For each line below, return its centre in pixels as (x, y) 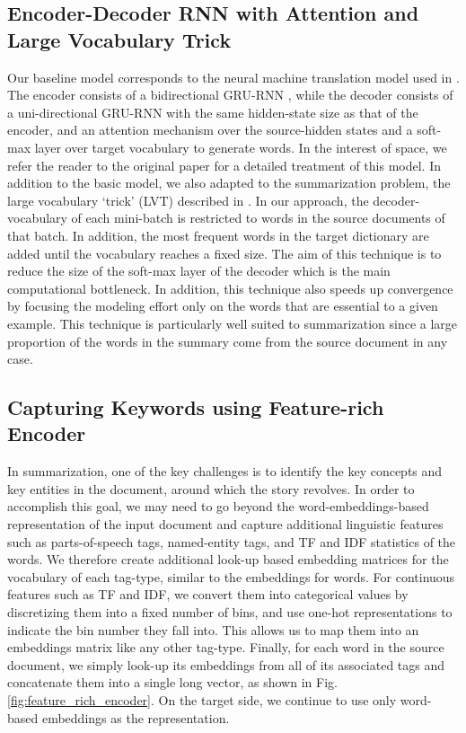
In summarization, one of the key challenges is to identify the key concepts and (225, 471)
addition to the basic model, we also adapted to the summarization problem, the (229, 183)
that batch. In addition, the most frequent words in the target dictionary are (218, 235)
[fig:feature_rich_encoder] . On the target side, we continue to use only (202, 700)
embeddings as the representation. (136, 717)
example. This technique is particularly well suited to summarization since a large (233, 323)
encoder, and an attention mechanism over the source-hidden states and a (210, 130)
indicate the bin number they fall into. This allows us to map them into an (213, 629)
